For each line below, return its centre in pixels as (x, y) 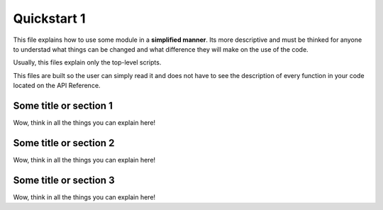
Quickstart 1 (49, 18)
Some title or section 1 (63, 105)
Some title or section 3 (64, 180)
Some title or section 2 (64, 143)
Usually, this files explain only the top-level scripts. (87, 62)
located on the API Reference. (57, 86)
